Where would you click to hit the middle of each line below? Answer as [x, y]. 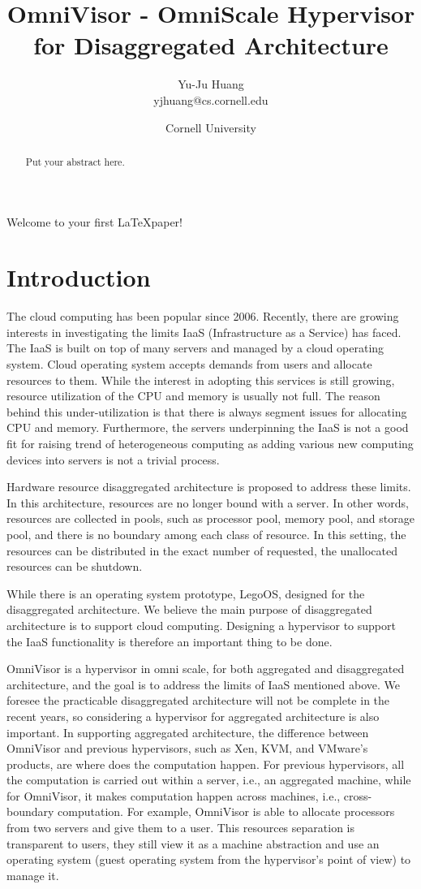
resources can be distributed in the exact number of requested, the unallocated [202, 550]
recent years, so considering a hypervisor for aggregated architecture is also [193, 716]
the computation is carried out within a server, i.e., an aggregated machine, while [209, 780]
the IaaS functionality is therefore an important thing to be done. [170, 641]
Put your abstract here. [75, 161]
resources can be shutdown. [75, 566]
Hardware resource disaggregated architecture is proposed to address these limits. [209, 487]
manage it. [33, 875]
